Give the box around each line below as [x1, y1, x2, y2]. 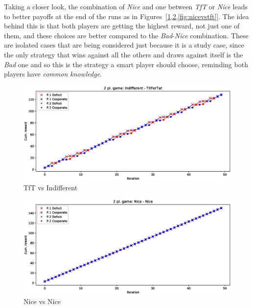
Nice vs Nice [23, 296, 61, 306]
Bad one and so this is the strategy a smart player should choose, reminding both [4, 59, 248, 69]
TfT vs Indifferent [23, 182, 78, 192]
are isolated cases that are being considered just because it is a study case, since [4, 40, 244, 50]
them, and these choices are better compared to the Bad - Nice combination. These [4, 30, 249, 40]
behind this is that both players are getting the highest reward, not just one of [4, 21, 240, 31]
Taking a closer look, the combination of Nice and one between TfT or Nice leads [4, 1, 248, 11]
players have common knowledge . [4, 69, 102, 79]
